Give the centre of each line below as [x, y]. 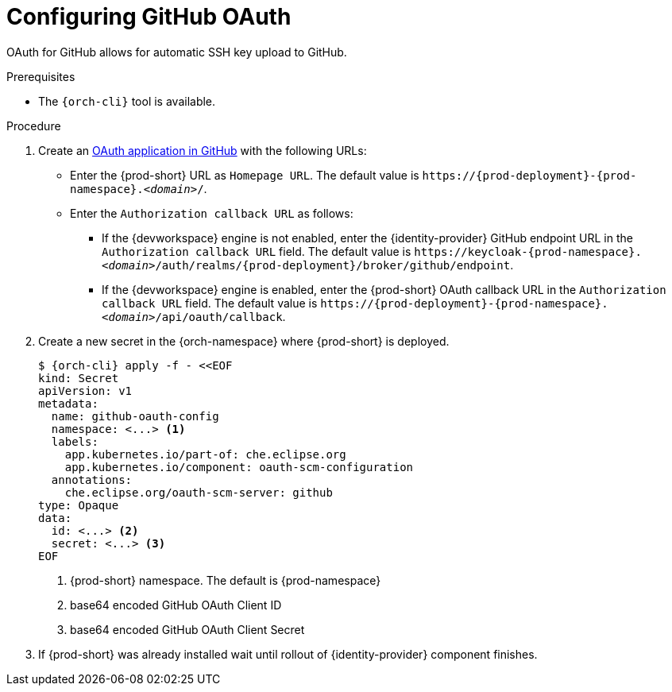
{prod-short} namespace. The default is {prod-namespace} [226, 580]
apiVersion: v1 [85, 390]
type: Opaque [79, 505]
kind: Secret [79, 378]
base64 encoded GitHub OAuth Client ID [176, 605]
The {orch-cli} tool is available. [127, 101]
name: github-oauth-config [135, 416]
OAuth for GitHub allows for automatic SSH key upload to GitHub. [177, 52]
